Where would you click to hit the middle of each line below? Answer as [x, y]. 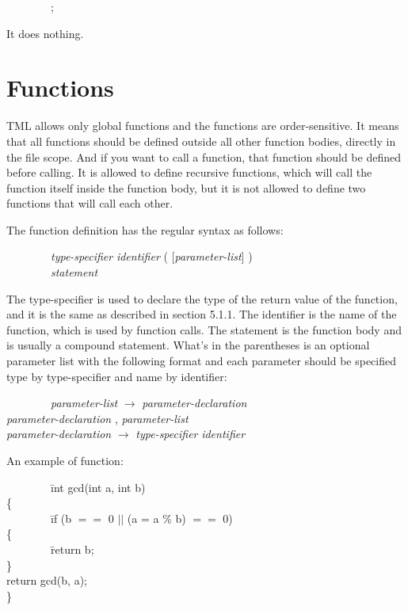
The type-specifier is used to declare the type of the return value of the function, [202, 298]
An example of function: [65, 460]
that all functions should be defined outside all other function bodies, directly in [201, 141]
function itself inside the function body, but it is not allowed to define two [186, 187]
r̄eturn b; [72, 549]
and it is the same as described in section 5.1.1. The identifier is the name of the [202, 314]
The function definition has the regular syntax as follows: [145, 229]
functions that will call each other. [90, 203]
